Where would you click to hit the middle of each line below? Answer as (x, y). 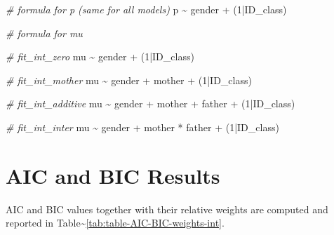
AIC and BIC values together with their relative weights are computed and (167, 209)
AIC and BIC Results (113, 175)
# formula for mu (44, 33)
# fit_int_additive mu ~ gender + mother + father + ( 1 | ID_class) (151, 103)
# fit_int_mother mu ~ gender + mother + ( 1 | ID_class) (129, 80)
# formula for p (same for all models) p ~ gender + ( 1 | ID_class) (146, 9)
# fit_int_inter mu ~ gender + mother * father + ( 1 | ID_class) (142, 127)
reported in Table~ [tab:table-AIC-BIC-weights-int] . (115, 223)
